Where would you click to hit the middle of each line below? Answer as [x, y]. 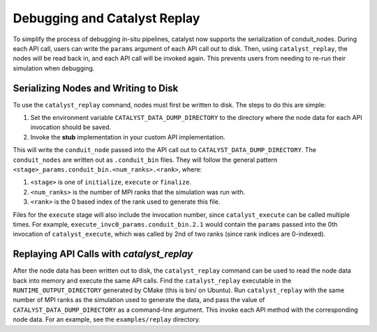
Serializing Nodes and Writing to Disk [96, 88]
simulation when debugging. [54, 68]
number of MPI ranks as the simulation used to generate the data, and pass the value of [139, 300]
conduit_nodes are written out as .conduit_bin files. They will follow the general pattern [145, 160]
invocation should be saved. [71, 127]
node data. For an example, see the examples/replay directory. [107, 319]
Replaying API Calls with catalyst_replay [103, 254]
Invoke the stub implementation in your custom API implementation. [128, 137]
